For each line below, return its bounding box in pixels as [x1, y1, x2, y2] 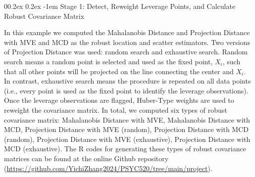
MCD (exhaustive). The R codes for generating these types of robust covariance [4, 143, 246, 154]
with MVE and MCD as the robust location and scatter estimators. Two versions [4, 37, 250, 47]
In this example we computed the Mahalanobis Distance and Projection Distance [4, 27, 250, 38]
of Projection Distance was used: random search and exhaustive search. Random [4, 46, 248, 57]
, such [222, 56, 241, 66]
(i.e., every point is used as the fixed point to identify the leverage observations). [4, 85, 249, 95]
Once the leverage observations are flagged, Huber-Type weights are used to [4, 95, 234, 105]
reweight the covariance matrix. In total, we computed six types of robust [4, 104, 227, 115]
